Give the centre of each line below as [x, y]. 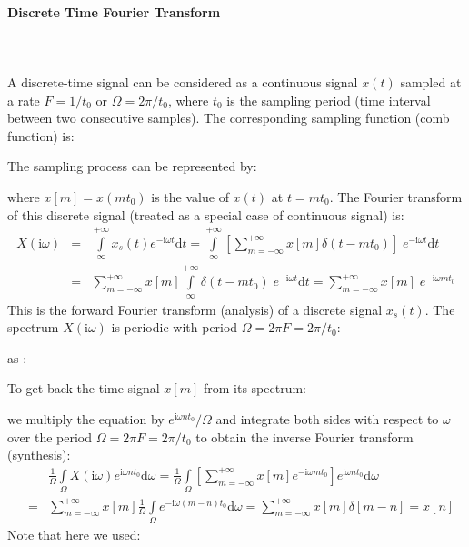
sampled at [431, 81]
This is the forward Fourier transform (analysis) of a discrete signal [195, 309]
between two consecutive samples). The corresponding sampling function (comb [229, 118]
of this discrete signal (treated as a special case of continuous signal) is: [206, 214]
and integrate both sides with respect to [327, 418]
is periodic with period [175, 327]
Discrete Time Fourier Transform [114, 11]
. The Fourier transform [396, 196]
